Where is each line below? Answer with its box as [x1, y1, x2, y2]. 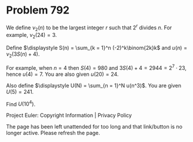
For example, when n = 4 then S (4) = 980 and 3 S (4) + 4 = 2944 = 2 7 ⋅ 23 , [6, 63, 187, 71]
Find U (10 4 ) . [6, 99, 36, 107]
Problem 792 [6, 4, 69, 17]
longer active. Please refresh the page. [6, 130, 101, 137]
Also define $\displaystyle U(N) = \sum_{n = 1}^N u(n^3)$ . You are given [6, 82, 181, 89]
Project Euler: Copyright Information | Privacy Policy [6, 112, 132, 119]
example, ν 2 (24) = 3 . [6, 32, 57, 40]
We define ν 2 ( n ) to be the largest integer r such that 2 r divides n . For [6, 23, 172, 32]
